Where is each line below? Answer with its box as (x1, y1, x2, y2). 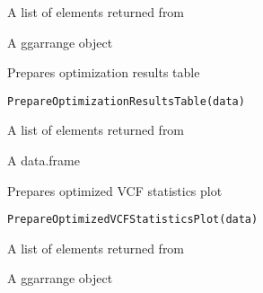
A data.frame (7, 151, 80, 170)
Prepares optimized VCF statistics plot (7, 181, 223, 200)
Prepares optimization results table (7, 63, 200, 82)
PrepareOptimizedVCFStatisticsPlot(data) (7, 213, 259, 226)
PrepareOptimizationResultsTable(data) (7, 94, 245, 108)
